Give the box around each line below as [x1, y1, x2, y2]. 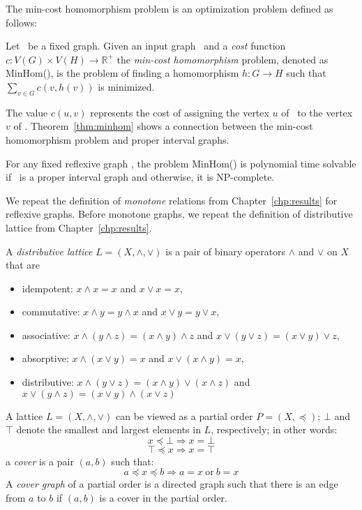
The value [6, 105, 48, 119]
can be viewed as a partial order [116, 408, 253, 423]
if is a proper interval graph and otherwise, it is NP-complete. [6, 170, 275, 184]
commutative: [22, 304, 80, 319]
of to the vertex [281, 105, 353, 119]
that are [6, 257, 40, 272]
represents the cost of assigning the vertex [90, 105, 269, 119]
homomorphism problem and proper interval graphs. [6, 132, 229, 147]
